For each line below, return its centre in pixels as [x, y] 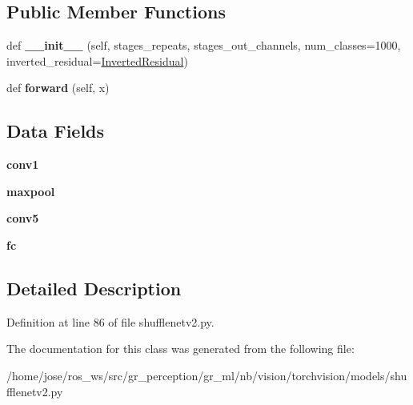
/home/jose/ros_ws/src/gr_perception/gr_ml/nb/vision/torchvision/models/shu [207, 375]
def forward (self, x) [58, 88]
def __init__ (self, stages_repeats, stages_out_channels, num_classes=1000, [204, 45]
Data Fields [56, 131]
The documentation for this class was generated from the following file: [180, 349]
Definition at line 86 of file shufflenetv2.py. [110, 321]
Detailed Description [94, 288]
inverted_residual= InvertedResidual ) [97, 60]
